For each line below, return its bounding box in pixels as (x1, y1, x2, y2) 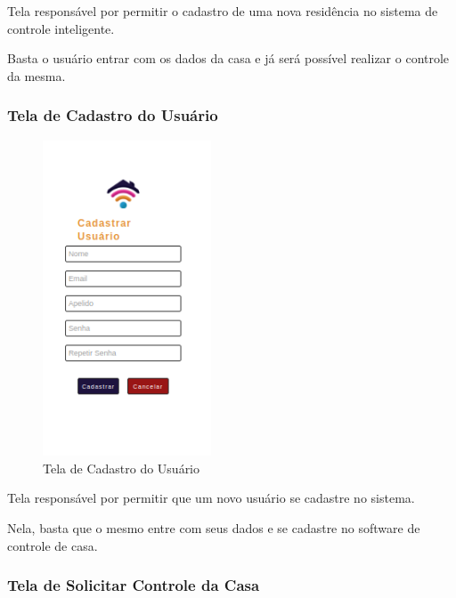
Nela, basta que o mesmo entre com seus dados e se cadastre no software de (7, 519, 420, 537)
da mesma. (7, 66, 66, 85)
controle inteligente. (7, 19, 115, 37)
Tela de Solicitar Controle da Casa (7, 574, 260, 596)
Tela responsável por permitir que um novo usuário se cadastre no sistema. (7, 489, 415, 507)
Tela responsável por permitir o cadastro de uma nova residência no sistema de (7, 2, 438, 20)
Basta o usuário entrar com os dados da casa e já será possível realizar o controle (7, 49, 450, 68)
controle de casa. (7, 536, 98, 554)
